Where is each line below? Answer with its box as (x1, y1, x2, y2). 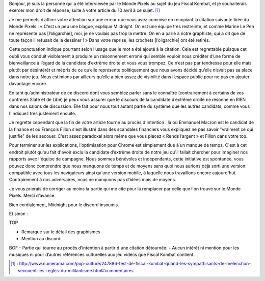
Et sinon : (9, 211, 28, 217)
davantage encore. (9, 81, 48, 87)
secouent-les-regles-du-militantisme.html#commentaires (18, 267, 134, 273)
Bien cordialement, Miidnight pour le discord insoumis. (9, 202, 120, 208)
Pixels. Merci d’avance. (9, 192, 56, 199)
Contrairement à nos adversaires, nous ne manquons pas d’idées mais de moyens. (9, 177, 176, 183)
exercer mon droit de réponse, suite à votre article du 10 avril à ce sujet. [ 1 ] (9, 7, 160, 13)
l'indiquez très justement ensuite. (9, 110, 76, 116)
